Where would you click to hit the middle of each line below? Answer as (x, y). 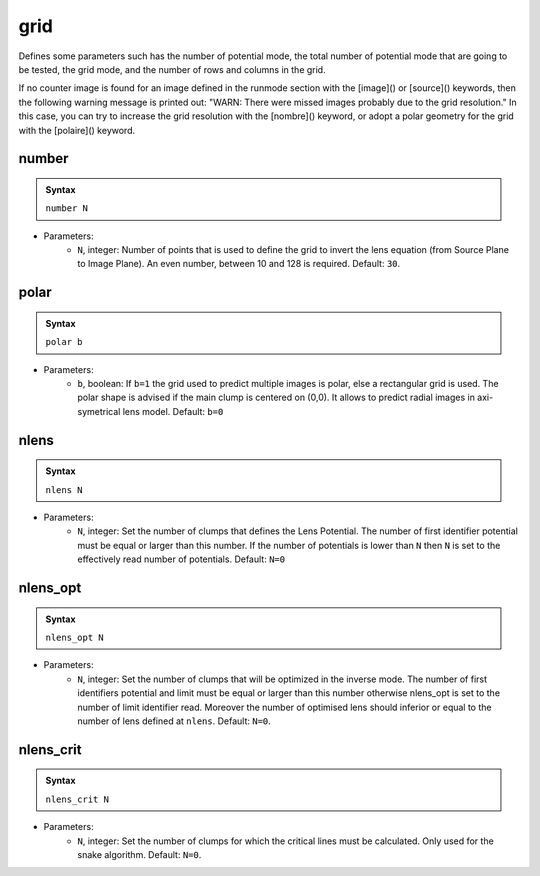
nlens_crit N (77, 799)
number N (67, 208)
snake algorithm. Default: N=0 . (139, 854)
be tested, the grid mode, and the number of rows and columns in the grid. (172, 69)
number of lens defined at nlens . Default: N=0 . (174, 721)
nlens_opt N (74, 637)
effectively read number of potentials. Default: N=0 (181, 559)
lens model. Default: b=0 (173, 411)
